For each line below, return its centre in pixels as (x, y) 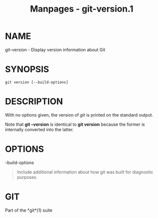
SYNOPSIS (27, 69)
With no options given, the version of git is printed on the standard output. (79, 115)
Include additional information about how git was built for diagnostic (85, 172)
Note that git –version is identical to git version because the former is (75, 124)
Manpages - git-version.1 (82, 9)
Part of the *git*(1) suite (29, 210)
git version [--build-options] (37, 82)
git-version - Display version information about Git (55, 50)
